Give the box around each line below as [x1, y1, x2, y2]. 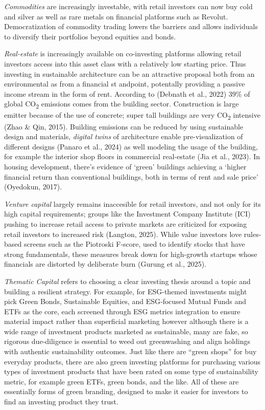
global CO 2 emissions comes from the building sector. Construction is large [4, 98, 239, 111]
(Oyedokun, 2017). [4, 181, 62, 192]
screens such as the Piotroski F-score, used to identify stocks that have [23, 239, 245, 249]
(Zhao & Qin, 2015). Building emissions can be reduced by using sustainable [4, 121, 244, 132]
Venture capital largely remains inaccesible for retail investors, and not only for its [4, 198, 261, 209]
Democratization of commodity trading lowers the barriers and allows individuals [4, 21, 258, 32]
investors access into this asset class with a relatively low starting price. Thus [4, 58, 246, 69]
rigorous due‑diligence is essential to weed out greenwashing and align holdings [4, 336, 251, 347]
